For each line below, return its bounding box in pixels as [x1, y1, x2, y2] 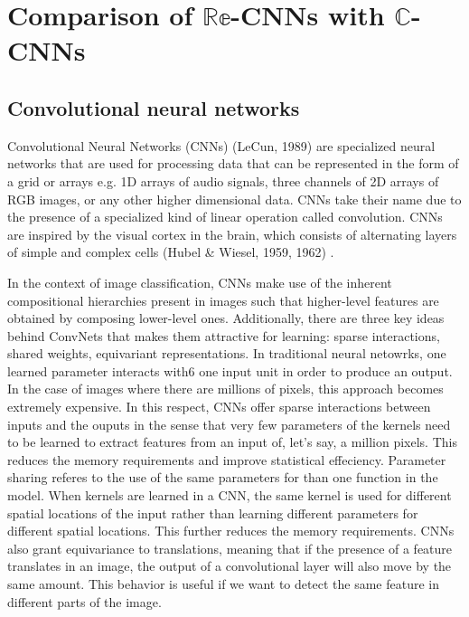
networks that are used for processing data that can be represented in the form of [7, 154, 459, 173]
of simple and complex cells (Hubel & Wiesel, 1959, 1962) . [7, 242, 334, 261]
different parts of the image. [7, 592, 162, 611]
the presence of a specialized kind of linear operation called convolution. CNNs [7, 207, 443, 226]
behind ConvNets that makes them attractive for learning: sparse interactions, [7, 326, 440, 345]
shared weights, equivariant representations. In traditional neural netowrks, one [7, 344, 446, 363]
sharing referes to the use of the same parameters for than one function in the [7, 468, 438, 487]
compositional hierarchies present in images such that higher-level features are [7, 290, 439, 309]
